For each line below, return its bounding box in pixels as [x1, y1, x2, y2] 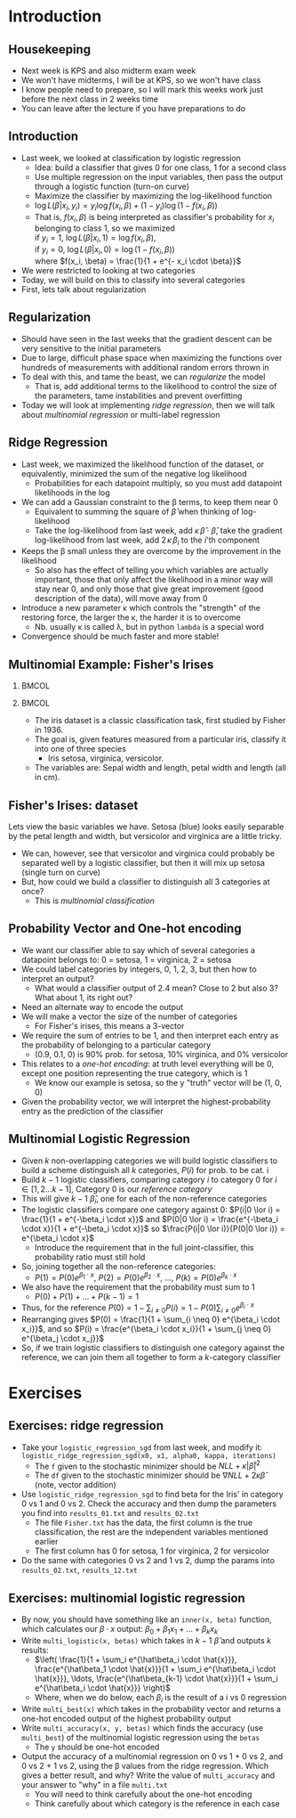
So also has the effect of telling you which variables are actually [34, 565, 268, 575]
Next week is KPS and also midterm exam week [20, 65, 196, 76]
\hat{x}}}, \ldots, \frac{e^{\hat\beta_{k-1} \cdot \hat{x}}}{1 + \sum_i [34, 1673, 279, 1683]
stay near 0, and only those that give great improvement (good [34, 583, 264, 594]
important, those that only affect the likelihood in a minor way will [34, 575, 273, 585]
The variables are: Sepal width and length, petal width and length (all [34, 762, 286, 773]
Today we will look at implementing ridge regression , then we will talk [20, 399, 276, 411]
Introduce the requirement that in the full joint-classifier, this [34, 1243, 254, 1253]
